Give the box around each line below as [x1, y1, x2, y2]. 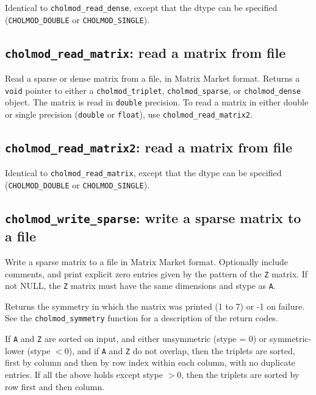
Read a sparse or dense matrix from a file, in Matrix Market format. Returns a [5, 72, 300, 85]
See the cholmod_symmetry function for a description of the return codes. [5, 311, 278, 324]
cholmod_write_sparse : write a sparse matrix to [5, 208, 301, 227]
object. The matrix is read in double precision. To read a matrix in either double [5, 96, 309, 109]
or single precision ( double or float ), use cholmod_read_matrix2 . [5, 108, 253, 120]
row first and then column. [5, 380, 105, 393]
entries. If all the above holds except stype [5, 368, 163, 380]
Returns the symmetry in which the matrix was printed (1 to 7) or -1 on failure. [5, 299, 305, 312]
